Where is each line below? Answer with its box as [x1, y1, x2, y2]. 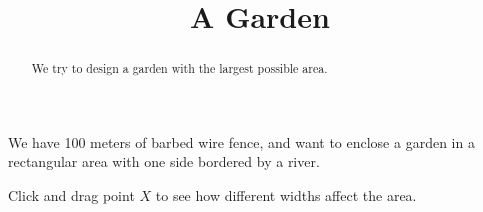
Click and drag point [8, 185, 135, 206]
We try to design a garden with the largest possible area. [31, 60, 328, 77]
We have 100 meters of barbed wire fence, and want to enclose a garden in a [8, 131, 475, 152]
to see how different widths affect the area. [155, 185, 417, 206]
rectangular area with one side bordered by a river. [8, 151, 320, 172]
